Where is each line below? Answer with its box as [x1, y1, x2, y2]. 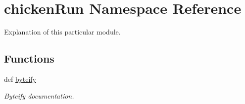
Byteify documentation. [4, 90, 74, 101]
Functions [4, 51, 54, 66]
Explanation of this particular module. [4, 27, 121, 37]
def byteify [4, 73, 36, 84]
